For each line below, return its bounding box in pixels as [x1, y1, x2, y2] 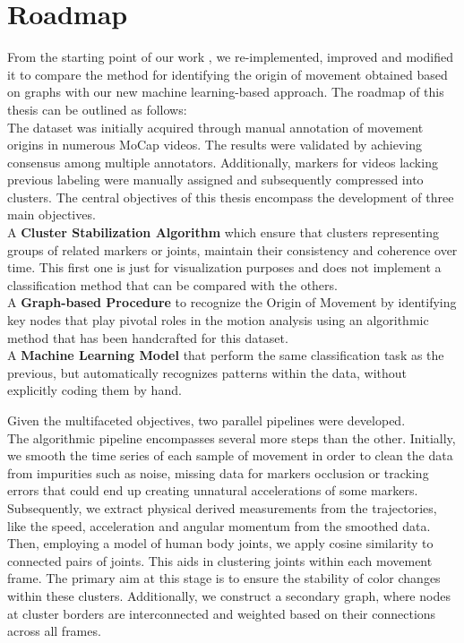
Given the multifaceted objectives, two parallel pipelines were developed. [7, 411, 406, 429]
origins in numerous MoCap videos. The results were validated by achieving [7, 135, 422, 154]
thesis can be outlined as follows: [7, 99, 187, 118]
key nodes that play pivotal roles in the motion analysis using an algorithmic [7, 311, 429, 330]
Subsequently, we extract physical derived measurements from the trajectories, [7, 498, 437, 517]
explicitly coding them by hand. [7, 381, 182, 399]
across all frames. [7, 622, 101, 640]
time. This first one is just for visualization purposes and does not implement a [7, 258, 442, 277]
